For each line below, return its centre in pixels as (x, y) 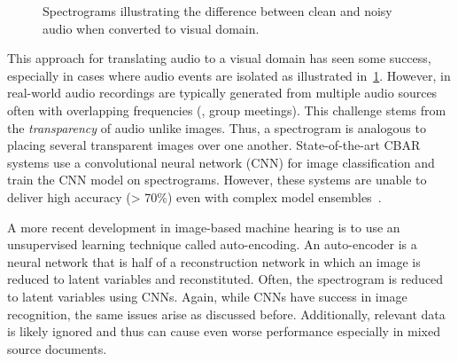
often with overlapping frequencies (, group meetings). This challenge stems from (227, 110)
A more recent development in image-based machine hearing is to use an (204, 227)
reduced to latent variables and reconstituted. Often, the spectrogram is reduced (225, 279)
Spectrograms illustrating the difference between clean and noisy (217, 11)
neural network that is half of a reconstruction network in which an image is (214, 261)
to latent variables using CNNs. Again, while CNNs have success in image (207, 296)
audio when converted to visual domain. (151, 28)
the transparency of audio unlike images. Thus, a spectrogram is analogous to (217, 127)
